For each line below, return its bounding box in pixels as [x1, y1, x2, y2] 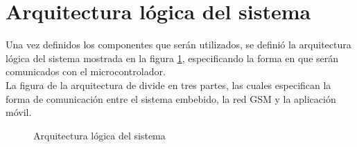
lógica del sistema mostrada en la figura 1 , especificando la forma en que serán [6, 50, 339, 65]
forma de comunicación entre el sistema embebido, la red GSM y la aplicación [6, 91, 336, 106]
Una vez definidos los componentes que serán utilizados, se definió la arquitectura [6, 37, 351, 52]
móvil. [6, 105, 32, 119]
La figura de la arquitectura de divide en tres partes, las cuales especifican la [6, 77, 331, 92]
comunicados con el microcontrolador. [6, 64, 166, 79]
